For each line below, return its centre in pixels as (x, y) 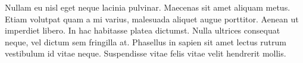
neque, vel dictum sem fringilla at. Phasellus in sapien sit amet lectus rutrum (146, 42)
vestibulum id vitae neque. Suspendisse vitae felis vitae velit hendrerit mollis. (146, 53)
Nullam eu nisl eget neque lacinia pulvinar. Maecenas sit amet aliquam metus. (148, 7)
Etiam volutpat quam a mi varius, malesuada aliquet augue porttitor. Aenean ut (152, 19)
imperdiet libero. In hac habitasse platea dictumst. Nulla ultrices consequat (143, 30)
